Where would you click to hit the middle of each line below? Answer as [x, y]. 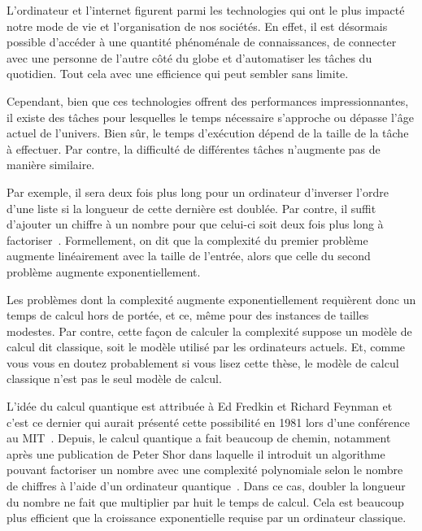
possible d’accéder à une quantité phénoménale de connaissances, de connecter [202, 42]
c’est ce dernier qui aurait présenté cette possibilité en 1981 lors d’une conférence [209, 422]
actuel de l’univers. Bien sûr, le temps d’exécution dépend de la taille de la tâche [208, 133]
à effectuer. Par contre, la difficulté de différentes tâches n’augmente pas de [194, 148]
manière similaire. [51, 165]
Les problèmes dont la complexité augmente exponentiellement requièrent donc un [211, 299]
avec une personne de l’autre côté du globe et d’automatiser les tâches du [189, 57]
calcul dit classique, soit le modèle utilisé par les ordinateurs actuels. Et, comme [206, 347]
